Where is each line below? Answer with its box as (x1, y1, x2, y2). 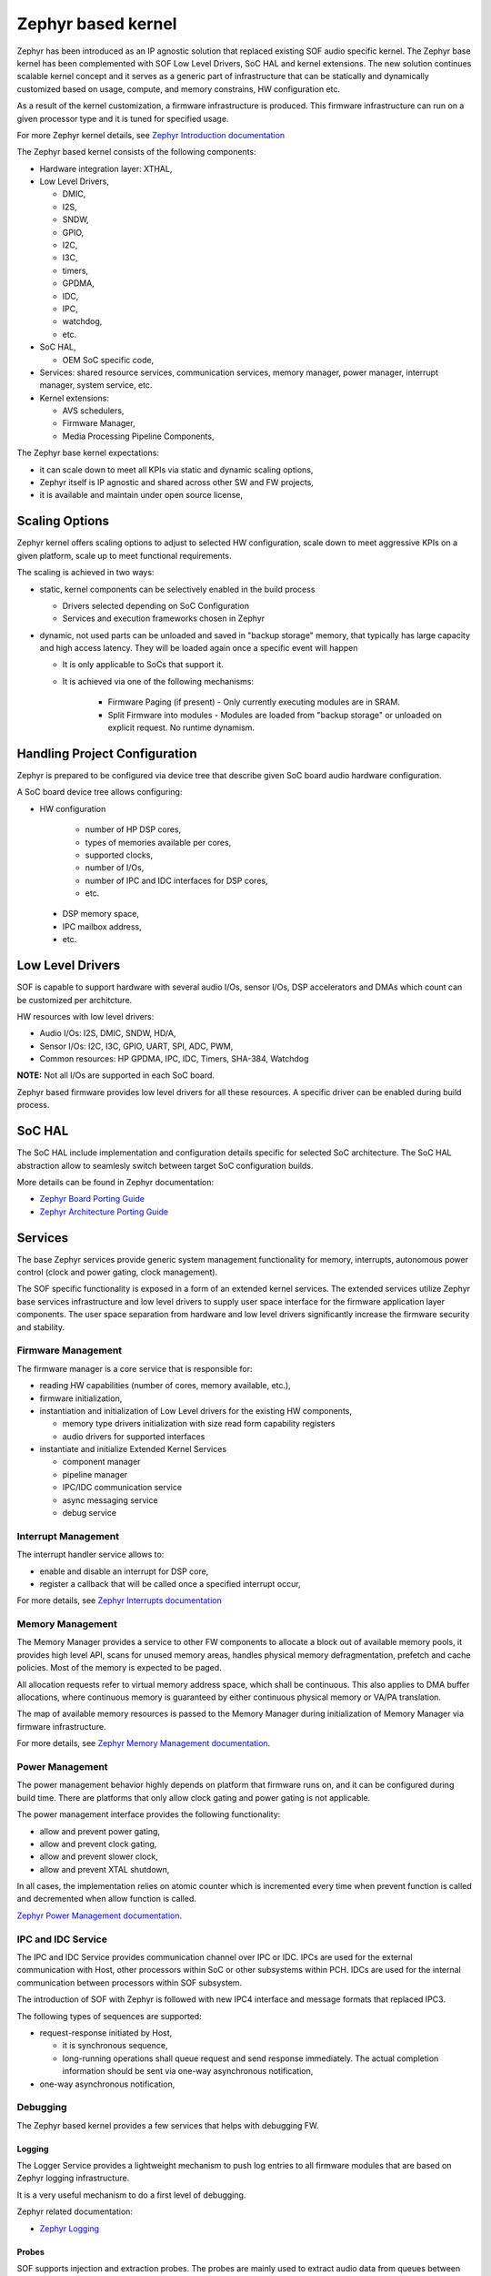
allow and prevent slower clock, (39, 1851, 158, 1862)
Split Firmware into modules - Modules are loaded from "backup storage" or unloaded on (107, 709, 443, 720)
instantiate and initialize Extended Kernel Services (39, 1444, 227, 1455)
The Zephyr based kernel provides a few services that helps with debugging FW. (16, 2119, 319, 2130)
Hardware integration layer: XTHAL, (39, 163, 173, 174)
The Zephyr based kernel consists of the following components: (16, 147, 256, 157)
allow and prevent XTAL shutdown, (39, 1864, 170, 1875)
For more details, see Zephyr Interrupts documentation (16, 1595, 222, 1606)
